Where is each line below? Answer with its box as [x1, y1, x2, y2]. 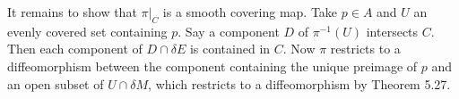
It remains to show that [7, 3, 137, 21]
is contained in [189, 39, 271, 58]
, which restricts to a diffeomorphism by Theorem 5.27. [148, 74, 451, 93]
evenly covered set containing [7, 21, 168, 40]
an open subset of [7, 74, 104, 93]
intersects [366, 21, 419, 40]
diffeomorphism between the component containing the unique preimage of [7, 56, 418, 75]
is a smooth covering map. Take [162, 3, 338, 21]
